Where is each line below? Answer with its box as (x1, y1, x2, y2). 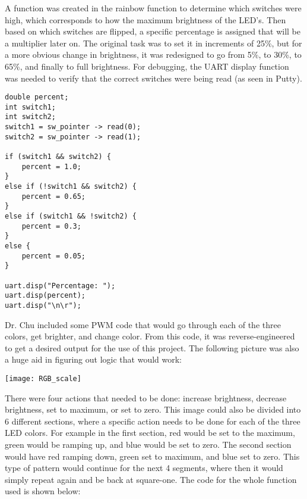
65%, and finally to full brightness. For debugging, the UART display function (5, 60, 289, 72)
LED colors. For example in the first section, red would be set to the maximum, (5, 426, 295, 439)
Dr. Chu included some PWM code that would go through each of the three (5, 318, 281, 330)
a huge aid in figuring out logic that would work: (5, 353, 182, 366)
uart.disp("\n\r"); (5, 301, 81, 310)
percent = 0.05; (21, 251, 86, 260)
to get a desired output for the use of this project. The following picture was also (5, 341, 299, 354)
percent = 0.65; (21, 192, 86, 201)
